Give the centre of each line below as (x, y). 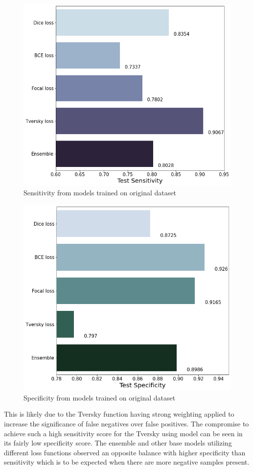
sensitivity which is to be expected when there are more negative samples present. (127, 462)
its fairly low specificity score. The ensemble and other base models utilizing (118, 443)
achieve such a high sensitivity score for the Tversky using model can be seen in (123, 433)
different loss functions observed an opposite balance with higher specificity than (125, 452)
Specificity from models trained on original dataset (100, 397)
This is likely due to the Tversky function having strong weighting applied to (119, 414)
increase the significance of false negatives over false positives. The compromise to (126, 424)
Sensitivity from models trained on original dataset (100, 193)
